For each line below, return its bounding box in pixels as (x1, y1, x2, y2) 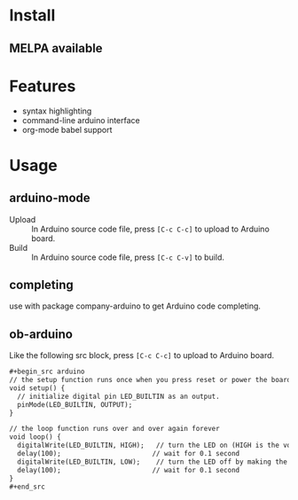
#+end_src (9, 482, 46, 491)
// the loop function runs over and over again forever (9, 425, 220, 434)
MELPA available (9, 41, 104, 56)
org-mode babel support (21, 124, 113, 135)
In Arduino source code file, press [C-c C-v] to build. (31, 252, 224, 262)
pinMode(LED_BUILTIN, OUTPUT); (17, 400, 133, 409)
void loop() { (9, 433, 62, 441)
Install (9, 5, 56, 26)
